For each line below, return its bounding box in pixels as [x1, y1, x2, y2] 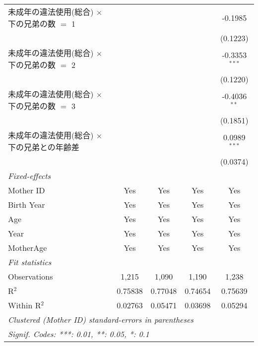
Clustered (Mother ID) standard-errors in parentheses [8, 314, 193, 325]
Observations [8, 271, 53, 282]
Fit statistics [8, 256, 52, 268]
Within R [8, 299, 41, 311]
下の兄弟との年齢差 [8, 141, 79, 153]
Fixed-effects [8, 170, 51, 181]
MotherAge [8, 242, 47, 253]
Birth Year [8, 199, 45, 210]
